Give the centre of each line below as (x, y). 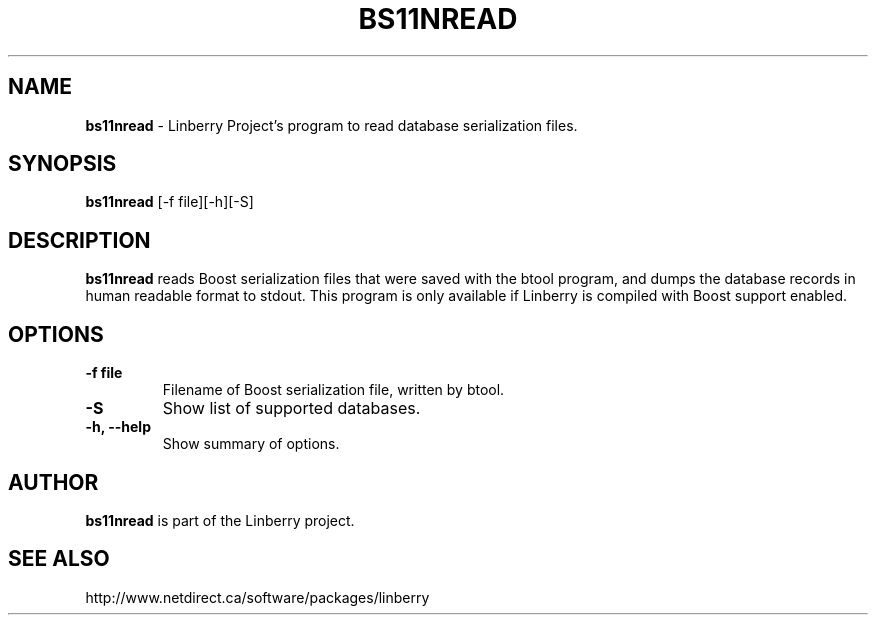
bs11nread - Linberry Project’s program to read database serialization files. (331, 125)
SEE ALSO (59, 559)
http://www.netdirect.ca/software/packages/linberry (257, 597)
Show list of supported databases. (291, 408)
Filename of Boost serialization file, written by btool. (333, 390)
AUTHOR (53, 482)
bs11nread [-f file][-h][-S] (169, 202)
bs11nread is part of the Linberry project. (220, 520)
